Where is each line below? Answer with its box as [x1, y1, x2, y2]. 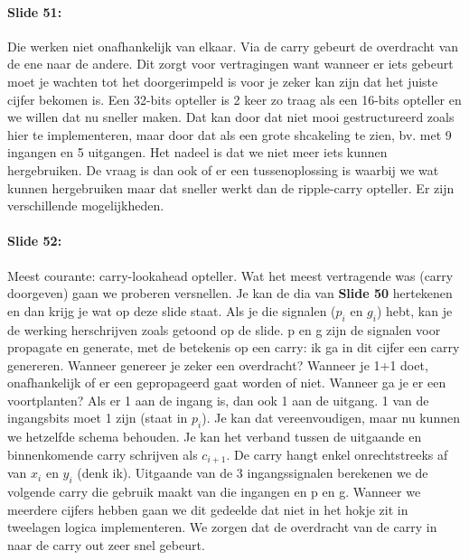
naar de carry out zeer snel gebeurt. [7, 535, 205, 554]
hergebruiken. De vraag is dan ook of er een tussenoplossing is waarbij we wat [7, 160, 439, 179]
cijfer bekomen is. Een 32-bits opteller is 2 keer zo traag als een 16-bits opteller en [7, 89, 462, 108]
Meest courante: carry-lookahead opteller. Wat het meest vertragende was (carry [7, 266, 454, 285]
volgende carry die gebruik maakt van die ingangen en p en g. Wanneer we [7, 482, 421, 501]
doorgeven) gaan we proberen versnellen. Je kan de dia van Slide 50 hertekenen [7, 284, 453, 303]
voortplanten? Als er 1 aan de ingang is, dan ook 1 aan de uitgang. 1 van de [7, 390, 429, 409]
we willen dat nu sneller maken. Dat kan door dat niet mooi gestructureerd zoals [7, 107, 455, 126]
